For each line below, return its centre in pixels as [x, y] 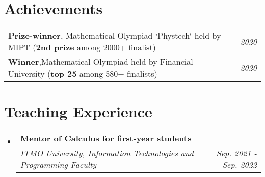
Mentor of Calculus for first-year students [106, 138]
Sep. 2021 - [236, 153]
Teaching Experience [78, 111]
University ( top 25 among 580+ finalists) [83, 74]
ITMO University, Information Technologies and [107, 153]
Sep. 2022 [240, 165]
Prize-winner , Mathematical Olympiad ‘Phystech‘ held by [115, 36]
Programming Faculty [58, 165]
